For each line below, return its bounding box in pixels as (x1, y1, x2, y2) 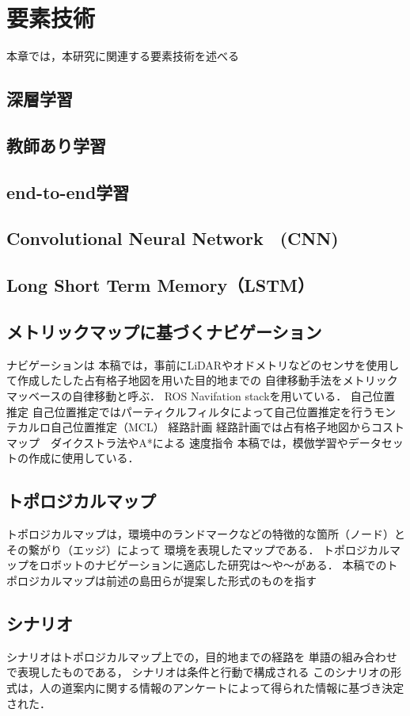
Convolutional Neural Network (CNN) (6, 226, 339, 251)
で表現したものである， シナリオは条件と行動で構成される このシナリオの (6, 664, 391, 680)
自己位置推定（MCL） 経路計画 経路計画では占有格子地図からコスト (50, 419, 405, 435)
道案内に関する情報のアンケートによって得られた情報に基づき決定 (61, 679, 404, 695)
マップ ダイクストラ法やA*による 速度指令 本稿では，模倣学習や (6, 434, 348, 450)
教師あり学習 (6, 132, 106, 157)
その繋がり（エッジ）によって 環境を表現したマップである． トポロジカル (6, 541, 390, 557)
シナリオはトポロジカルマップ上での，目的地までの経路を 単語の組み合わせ (6, 648, 397, 664)
